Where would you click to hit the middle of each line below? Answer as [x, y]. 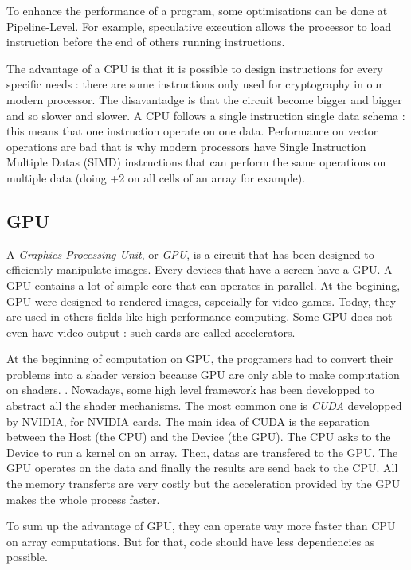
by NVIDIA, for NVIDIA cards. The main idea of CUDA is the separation [188, 421]
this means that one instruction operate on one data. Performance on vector [192, 131]
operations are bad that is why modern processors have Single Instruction [186, 146]
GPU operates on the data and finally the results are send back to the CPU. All [202, 468]
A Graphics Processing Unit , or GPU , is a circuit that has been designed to [190, 254]
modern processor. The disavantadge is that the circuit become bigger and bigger [204, 99]
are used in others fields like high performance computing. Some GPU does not [200, 316]
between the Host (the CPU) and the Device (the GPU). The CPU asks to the [199, 437]
